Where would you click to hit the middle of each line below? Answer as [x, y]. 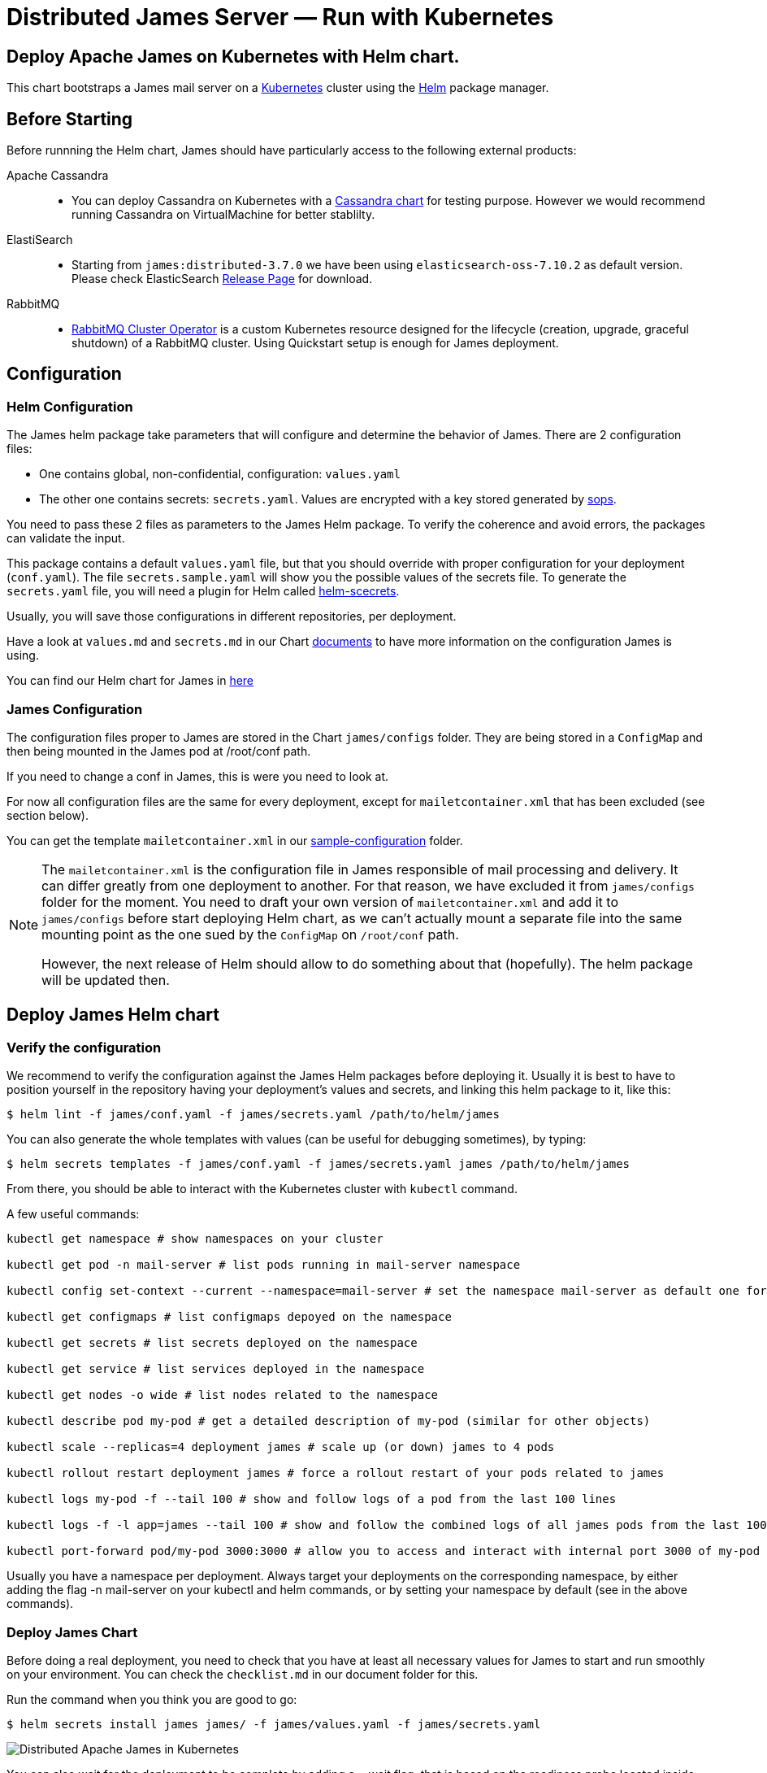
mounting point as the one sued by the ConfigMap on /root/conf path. [250, 934]
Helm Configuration [70, 406]
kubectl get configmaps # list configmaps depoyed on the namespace [229, 1317]
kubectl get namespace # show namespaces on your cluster [195, 1239]
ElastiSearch [40, 240]
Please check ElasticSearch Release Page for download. [222, 279]
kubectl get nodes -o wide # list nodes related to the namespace [223, 1395]
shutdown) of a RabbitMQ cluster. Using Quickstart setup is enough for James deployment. [315, 343]
